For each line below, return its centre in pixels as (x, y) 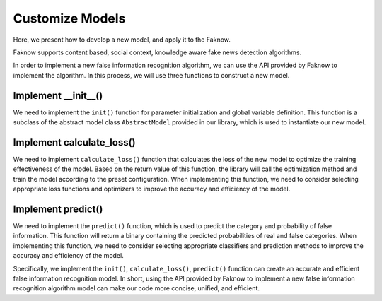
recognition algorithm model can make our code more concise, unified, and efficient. (137, 288)
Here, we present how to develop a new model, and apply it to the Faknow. (122, 40)
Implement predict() (58, 209)
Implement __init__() (58, 95)
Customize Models (69, 18)
